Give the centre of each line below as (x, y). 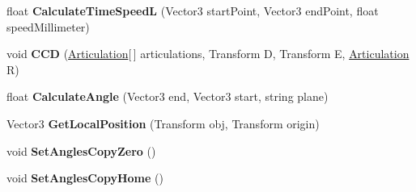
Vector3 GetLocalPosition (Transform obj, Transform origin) (163, 123)
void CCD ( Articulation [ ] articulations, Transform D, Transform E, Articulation (208, 54)
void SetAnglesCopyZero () (81, 150)
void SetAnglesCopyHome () (85, 178)
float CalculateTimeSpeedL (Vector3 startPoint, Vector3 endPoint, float (193, 10)
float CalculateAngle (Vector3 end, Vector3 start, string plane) (168, 96)
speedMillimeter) (48, 26)
